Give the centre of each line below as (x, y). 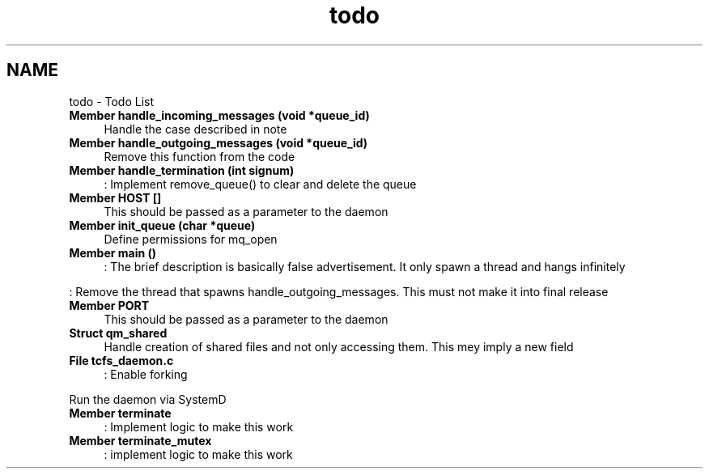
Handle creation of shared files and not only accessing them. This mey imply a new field (339, 346)
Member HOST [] (115, 197)
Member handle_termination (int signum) (182, 170)
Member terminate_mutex (140, 440)
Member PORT (109, 305)
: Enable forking (146, 374)
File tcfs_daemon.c (121, 360)
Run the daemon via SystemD (148, 399)
